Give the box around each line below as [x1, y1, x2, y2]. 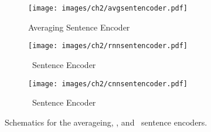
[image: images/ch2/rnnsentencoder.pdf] [28, 42, 188, 50]
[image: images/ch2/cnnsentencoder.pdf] [28, 79, 188, 88]
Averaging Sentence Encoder [28, 21, 130, 33]
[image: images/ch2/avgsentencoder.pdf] [28, 4, 188, 12]
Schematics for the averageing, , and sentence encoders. [5, 116, 207, 128]
